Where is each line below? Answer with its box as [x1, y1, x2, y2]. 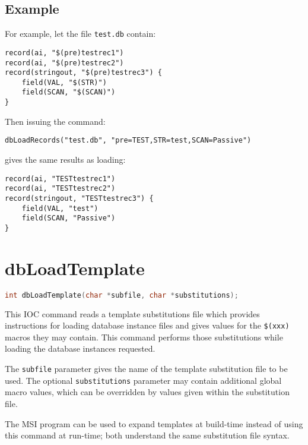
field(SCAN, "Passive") [21, 214, 116, 223]
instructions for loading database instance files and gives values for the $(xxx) [5, 319, 290, 332]
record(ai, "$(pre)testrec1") [5, 48, 124, 57]
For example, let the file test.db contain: [5, 27, 156, 40]
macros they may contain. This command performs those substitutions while [5, 330, 283, 343]
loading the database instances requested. [5, 342, 155, 355]
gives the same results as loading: [5, 153, 126, 166]
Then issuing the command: [5, 115, 106, 127]
